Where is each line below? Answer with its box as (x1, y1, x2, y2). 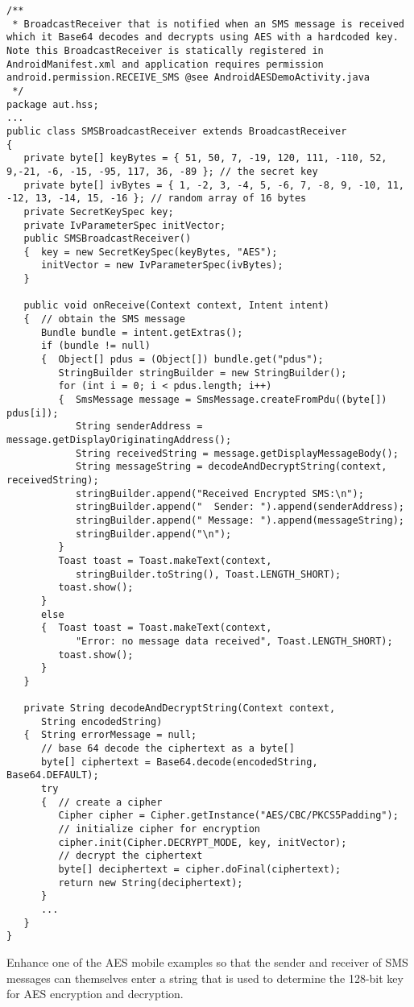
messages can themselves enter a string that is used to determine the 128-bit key (6, 969, 404, 986)
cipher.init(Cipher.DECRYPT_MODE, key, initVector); (58, 836, 347, 848)
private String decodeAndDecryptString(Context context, (23, 702, 336, 715)
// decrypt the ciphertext (58, 850, 203, 862)
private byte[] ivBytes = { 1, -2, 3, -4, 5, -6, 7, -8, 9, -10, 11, (23, 179, 404, 191)
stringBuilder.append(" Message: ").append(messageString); (75, 514, 404, 526)
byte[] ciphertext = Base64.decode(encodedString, (40, 756, 318, 768)
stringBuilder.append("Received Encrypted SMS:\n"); (75, 487, 364, 499)
